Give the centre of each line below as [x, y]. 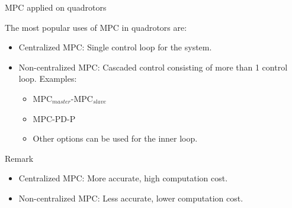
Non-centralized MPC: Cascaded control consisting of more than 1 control [153, 67]
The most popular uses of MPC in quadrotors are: [96, 27]
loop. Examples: [48, 79]
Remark [19, 158]
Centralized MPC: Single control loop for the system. [115, 47]
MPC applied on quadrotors [56, 7]
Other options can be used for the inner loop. [115, 138]
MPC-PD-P [54, 118]
